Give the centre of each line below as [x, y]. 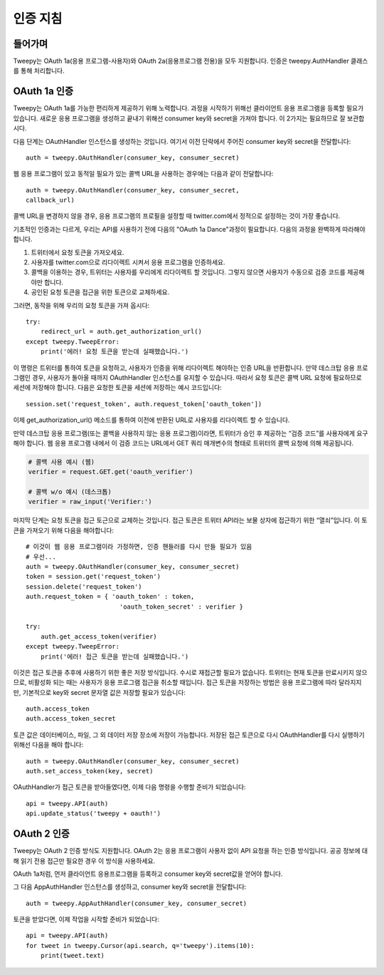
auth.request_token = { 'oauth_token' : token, [110, 597]
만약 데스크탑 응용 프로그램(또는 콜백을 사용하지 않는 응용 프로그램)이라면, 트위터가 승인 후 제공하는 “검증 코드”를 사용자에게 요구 [191, 433]
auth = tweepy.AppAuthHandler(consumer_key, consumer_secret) [137, 903]
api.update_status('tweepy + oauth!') [94, 814]
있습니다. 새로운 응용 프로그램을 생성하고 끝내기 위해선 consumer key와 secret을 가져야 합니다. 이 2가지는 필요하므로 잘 [180, 118]
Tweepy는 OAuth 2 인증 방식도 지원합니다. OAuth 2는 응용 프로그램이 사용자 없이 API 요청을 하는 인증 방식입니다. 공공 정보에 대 [191, 851]
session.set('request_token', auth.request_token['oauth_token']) [144, 404]
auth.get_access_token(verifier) [99, 636]
